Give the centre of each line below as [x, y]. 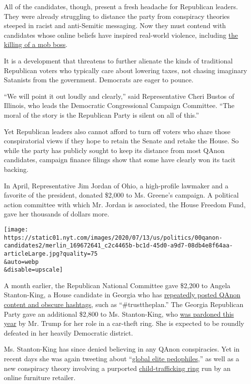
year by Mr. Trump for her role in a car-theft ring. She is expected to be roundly [124, 323]
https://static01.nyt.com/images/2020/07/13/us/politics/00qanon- [113, 238]
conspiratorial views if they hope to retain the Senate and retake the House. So [121, 141]
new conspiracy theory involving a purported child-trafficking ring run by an [117, 368]
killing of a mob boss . [36, 44]
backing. [16, 169]
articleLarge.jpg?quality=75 [51, 253]
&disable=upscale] [33, 270]
